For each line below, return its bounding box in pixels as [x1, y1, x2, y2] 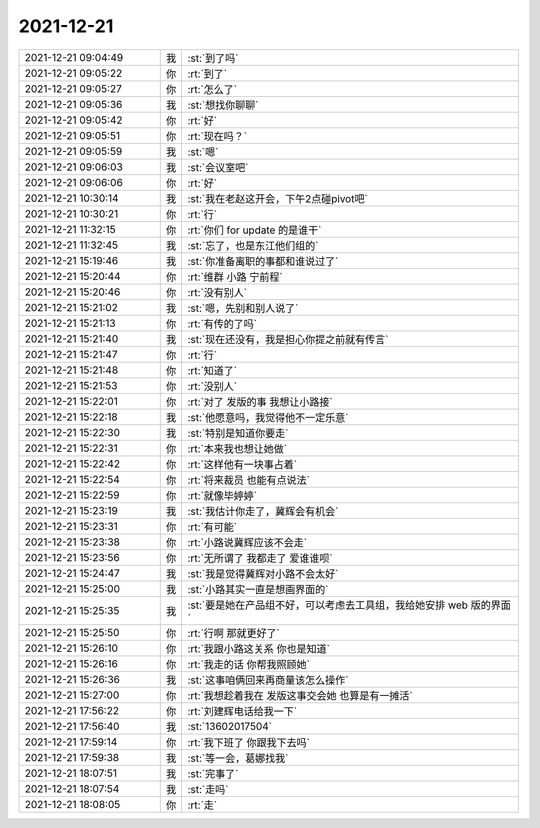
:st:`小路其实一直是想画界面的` [187, 582, 329, 596]
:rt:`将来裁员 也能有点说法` [187, 473, 310, 487]
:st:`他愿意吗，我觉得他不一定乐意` [187, 410, 349, 424]
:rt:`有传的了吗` [187, 316, 258, 330]
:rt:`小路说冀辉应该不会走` [187, 535, 308, 549]
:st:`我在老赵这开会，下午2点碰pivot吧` [187, 191, 369, 205]
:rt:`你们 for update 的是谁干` [187, 223, 322, 237]
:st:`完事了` [187, 766, 239, 780]
